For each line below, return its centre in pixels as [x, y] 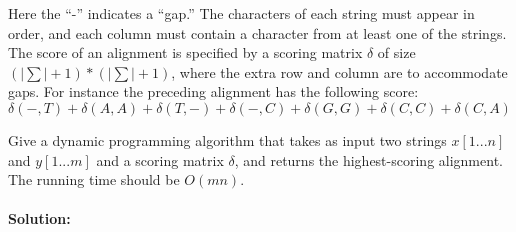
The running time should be [94, 179]
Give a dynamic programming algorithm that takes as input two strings [227, 139]
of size [396, 52]
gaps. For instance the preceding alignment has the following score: [213, 91]
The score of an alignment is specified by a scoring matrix [185, 52]
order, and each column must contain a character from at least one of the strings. [257, 32]
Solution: [39, 218]
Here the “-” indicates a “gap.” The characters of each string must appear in [241, 13]
